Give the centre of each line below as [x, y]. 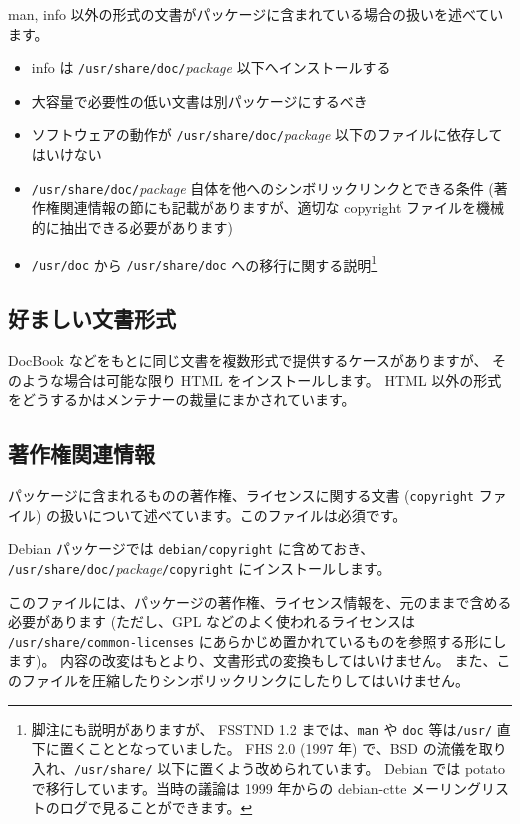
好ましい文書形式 [92, 318]
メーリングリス [460, 787]
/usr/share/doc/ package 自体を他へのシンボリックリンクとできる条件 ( [262, 187]
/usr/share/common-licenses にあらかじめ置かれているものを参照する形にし [257, 640]
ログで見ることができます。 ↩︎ [156, 807]
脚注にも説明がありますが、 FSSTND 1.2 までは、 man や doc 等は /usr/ [262, 728]
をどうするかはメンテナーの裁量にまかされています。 [182, 399]
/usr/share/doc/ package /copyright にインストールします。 [199, 567]
